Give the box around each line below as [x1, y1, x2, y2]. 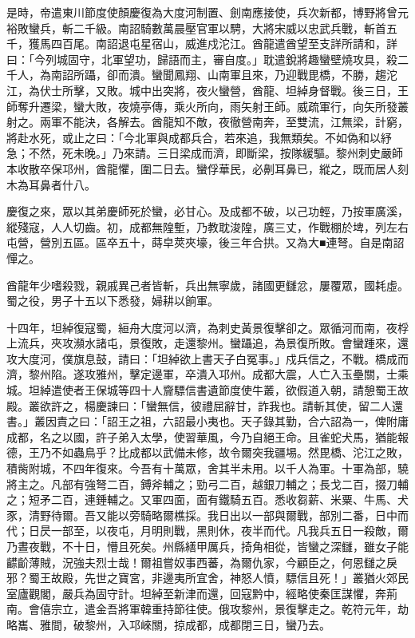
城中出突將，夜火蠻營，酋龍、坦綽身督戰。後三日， [128, 81, 397, 98]
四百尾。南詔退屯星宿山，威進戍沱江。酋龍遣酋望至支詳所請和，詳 [50, 35, 397, 52]
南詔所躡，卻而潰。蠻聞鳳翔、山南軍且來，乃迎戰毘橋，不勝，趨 [50, 66, 386, 83]
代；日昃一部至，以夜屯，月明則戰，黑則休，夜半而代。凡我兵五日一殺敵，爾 [6, 522, 409, 539]
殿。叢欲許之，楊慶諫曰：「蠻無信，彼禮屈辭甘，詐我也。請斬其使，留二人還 [6, 397, 403, 414]
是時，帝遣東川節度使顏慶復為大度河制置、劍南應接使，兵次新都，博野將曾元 [6, 4, 409, 20]
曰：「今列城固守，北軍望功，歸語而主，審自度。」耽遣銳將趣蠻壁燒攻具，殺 [6, 50, 397, 67]
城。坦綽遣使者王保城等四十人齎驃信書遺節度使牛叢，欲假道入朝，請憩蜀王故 [6, 382, 409, 398]
